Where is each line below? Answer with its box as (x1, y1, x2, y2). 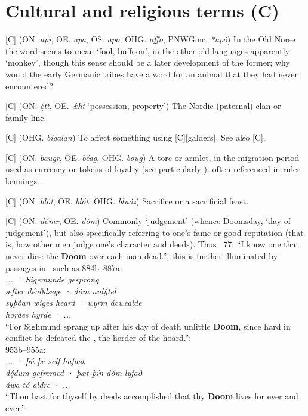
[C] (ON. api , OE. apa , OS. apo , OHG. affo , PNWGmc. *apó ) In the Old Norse (5, 33, 295, 45)
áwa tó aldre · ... (5, 378, 70, 390)
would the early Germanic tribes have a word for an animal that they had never (5, 67, 298, 80)
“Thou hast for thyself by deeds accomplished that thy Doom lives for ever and (5, 390, 298, 402)
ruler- (282, 163, 303, 175)
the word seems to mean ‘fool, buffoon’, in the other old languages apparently (5, 44, 289, 57)
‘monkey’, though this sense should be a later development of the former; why (5, 56, 290, 69)
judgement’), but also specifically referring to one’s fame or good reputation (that (5, 226, 304, 238)
